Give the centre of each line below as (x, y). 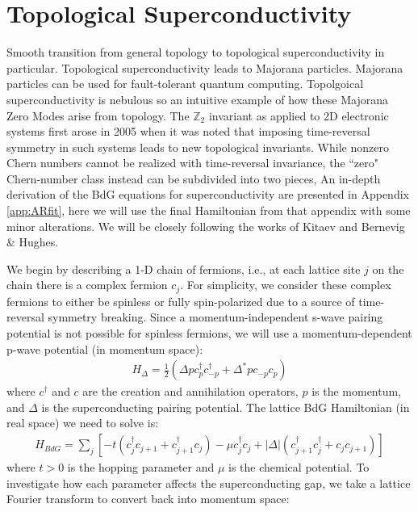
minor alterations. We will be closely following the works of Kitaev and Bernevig (206, 226)
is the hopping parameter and (141, 467)
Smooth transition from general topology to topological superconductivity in (196, 52)
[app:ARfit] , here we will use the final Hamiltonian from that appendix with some (209, 210)
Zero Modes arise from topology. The (98, 115)
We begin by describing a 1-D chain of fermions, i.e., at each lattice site (184, 269)
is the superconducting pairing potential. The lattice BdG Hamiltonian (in (226, 407)
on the (388, 269)
